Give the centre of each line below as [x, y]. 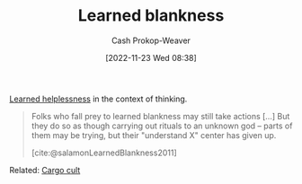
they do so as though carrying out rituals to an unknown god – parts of [162, 126]
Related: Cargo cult [45, 170]
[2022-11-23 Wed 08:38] [151, 57]
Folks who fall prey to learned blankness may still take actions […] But [160, 116]
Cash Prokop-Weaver [151, 40]
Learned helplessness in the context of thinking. [98, 99]
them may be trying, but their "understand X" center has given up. [154, 135]
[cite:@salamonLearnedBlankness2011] [104, 153]
